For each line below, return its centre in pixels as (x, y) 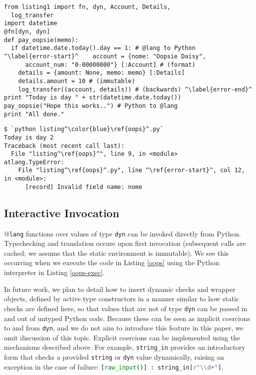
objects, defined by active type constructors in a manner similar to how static (122, 299)
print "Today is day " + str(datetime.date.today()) (93, 98)
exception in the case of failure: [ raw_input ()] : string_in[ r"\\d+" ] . (114, 366)
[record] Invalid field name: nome (84, 187)
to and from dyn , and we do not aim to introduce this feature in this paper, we (124, 328)
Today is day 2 (29, 137)
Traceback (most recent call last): (64, 146)
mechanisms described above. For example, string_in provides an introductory (125, 347)
